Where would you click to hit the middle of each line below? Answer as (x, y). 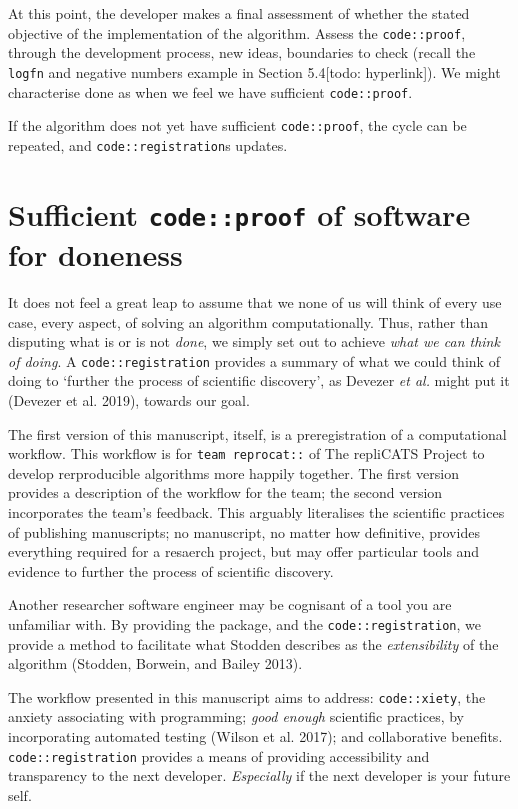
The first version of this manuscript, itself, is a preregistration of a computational (257, 433)
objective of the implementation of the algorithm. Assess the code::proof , (237, 32)
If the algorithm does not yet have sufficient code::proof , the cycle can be (237, 125)
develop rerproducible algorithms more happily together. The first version (233, 472)
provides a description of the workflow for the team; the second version (225, 492)
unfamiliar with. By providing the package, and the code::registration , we (244, 623)
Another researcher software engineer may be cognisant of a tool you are (230, 604)
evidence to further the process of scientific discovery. (171, 570)
